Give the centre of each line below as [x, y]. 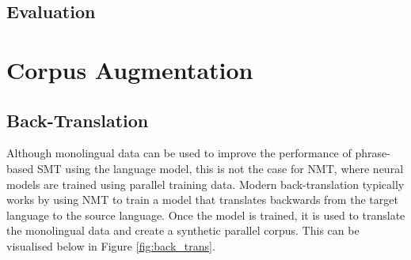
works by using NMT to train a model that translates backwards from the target [202, 200]
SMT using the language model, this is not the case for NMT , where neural [220, 168]
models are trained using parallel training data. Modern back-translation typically [205, 184]
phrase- [373, 153]
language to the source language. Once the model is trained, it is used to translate [206, 215]
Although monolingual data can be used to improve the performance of [179, 153]
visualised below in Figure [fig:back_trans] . [111, 245]
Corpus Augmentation [130, 69]
